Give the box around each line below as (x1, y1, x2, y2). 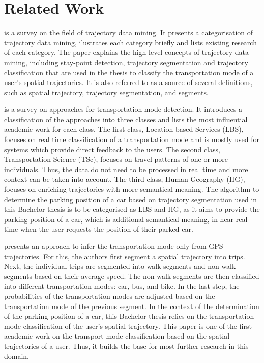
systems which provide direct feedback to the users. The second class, (4, 144, 220, 154)
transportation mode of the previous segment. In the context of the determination (4, 300, 259, 311)
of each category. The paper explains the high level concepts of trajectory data (4, 47, 249, 58)
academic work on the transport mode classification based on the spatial (4, 330, 230, 341)
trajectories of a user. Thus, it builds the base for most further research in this (4, 340, 249, 351)
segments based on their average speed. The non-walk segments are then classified (4, 270, 259, 281)
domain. (4, 350, 30, 361)
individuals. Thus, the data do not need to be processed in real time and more (4, 163, 248, 174)
